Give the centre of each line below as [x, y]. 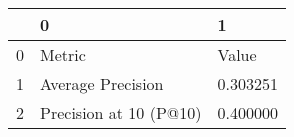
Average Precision [102, 83]
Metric [63, 54]
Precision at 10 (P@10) [121, 112]
